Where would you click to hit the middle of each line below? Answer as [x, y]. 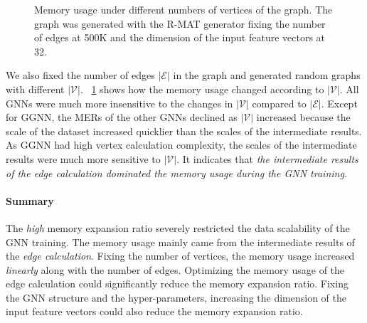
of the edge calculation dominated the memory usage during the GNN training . [176, 173]
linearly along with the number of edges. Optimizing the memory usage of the [175, 269]
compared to [279, 103]
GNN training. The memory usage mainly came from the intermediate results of [180, 242]
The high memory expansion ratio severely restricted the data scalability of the [178, 227]
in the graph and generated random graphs [267, 75]
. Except [339, 103]
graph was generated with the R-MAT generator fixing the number [180, 23]
